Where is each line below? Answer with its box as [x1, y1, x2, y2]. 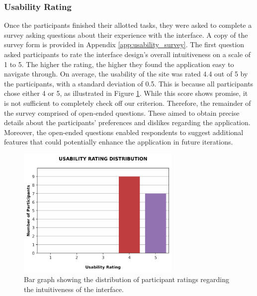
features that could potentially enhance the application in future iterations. [4, 137, 233, 147]
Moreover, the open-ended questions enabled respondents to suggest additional [4, 127, 244, 137]
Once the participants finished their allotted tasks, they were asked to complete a [4, 20, 252, 30]
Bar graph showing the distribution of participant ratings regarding [24, 274, 229, 285]
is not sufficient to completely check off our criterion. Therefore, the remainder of [4, 97, 251, 108]
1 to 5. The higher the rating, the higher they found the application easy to [4, 59, 234, 69]
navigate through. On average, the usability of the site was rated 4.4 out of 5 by [4, 69, 248, 79]
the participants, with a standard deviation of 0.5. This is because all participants [4, 78, 254, 88]
